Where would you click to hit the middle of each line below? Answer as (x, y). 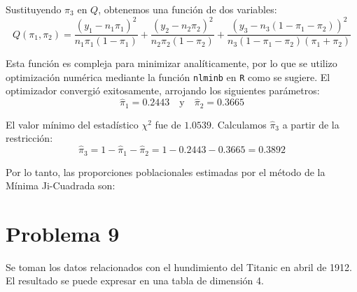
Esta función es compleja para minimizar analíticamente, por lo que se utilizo (171, 63)
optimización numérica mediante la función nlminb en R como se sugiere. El (168, 76)
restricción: (29, 138)
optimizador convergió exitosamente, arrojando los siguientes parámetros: (163, 90)
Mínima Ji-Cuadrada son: (61, 185)
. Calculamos (239, 124)
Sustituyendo (34, 9)
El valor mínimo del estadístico (72, 124)
